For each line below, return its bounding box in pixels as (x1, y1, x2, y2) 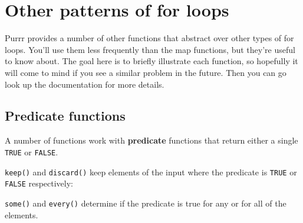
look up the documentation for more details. (5, 78, 164, 90)
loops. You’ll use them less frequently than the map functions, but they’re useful (5, 43, 295, 55)
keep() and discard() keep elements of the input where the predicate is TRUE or (5, 165, 297, 178)
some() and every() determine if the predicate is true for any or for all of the (5, 197, 286, 209)
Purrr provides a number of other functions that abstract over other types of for (5, 32, 294, 44)
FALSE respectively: (5, 177, 74, 189)
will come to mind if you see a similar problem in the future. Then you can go (5, 66, 286, 78)
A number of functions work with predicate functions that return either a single (5, 134, 298, 147)
